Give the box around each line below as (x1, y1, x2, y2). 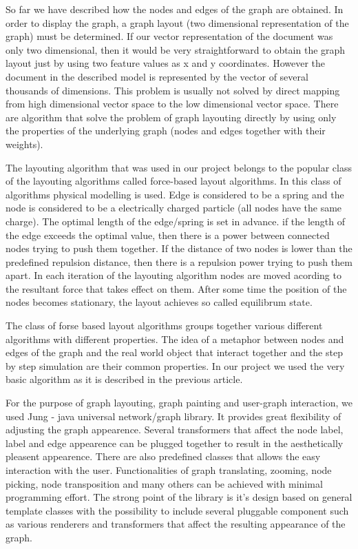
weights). (6, 136, 43, 151)
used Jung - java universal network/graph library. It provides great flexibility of (6, 408, 341, 423)
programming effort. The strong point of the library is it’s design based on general (6, 490, 352, 504)
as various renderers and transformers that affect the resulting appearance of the (6, 517, 346, 531)
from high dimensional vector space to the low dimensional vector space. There (6, 96, 339, 111)
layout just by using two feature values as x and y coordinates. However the (6, 56, 326, 70)
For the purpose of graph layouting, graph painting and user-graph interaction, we (6, 395, 352, 410)
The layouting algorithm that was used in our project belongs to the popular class (6, 160, 352, 174)
